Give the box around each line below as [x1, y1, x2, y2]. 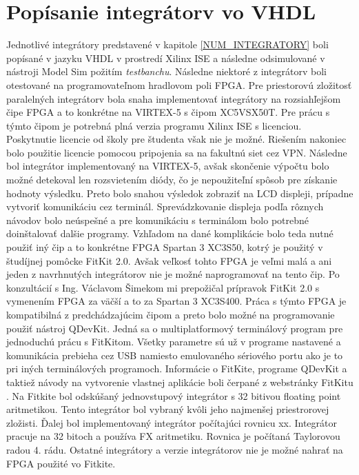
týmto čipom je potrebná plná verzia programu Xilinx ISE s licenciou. [6, 118, 302, 132]
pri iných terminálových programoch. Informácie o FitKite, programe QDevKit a [6, 361, 347, 376]
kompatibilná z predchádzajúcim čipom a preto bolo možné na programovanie [6, 307, 335, 321]
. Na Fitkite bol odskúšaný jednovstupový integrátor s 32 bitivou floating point [6, 388, 341, 403]
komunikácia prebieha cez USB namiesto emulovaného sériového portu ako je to [6, 347, 343, 362]
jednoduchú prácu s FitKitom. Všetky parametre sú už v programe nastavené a [6, 334, 341, 349]
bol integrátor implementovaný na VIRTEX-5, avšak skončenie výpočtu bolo [6, 159, 329, 173]
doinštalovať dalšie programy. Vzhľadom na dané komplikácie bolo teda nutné [6, 226, 334, 241]
